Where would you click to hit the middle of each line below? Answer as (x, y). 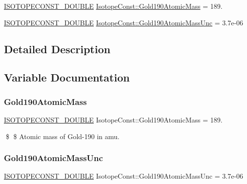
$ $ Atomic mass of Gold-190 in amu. (62, 136)
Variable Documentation (67, 77)
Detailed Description (57, 49)
